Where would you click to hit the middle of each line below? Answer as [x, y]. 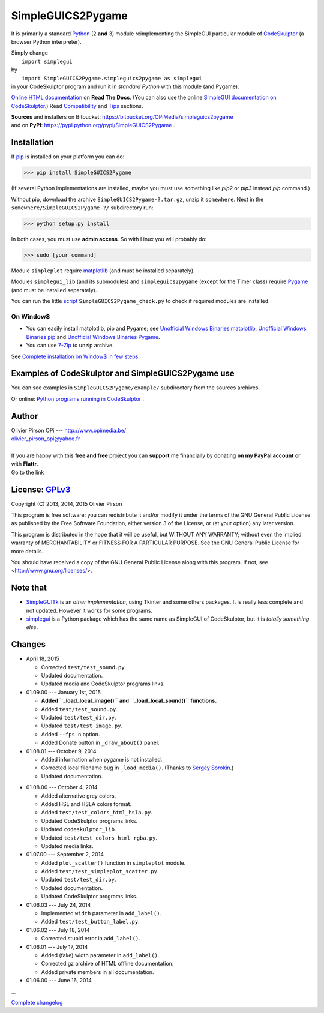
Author [25, 416]
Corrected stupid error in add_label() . [91, 939]
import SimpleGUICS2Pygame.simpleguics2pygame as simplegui [112, 78]
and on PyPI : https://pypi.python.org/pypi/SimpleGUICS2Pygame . [93, 125]
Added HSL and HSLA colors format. [86, 804]
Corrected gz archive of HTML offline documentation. [107, 964]
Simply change [29, 53]
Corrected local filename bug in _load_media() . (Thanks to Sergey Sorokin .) [137, 768]
